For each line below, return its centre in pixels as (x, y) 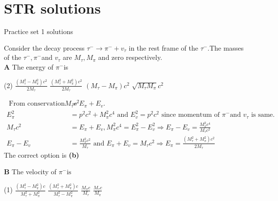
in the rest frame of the (164, 47)
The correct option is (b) (42, 155)
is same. (263, 115)
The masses (227, 47)
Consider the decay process (44, 47)
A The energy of (29, 66)
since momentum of (191, 115)
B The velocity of (30, 171)
